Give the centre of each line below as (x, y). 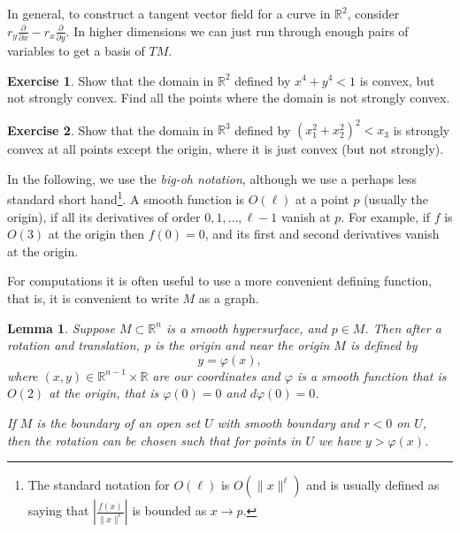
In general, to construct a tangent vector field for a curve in (169, 13)
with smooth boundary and (288, 422)
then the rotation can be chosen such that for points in (154, 440)
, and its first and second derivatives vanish (322, 234)
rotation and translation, (73, 345)
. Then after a (403, 327)
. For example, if (385, 216)
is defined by (383, 345)
